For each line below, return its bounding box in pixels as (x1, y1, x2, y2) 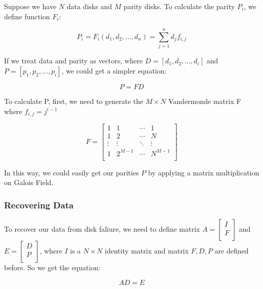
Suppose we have (4, 1, 57, 11)
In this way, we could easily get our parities (4, 167, 139, 177)
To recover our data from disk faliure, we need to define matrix (4, 224, 200, 234)
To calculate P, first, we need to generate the (4, 95, 143, 106)
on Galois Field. (4, 177, 54, 188)
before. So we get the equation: (4, 262, 100, 273)
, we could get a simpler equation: (61, 65, 167, 76)
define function (4, 11, 50, 21)
